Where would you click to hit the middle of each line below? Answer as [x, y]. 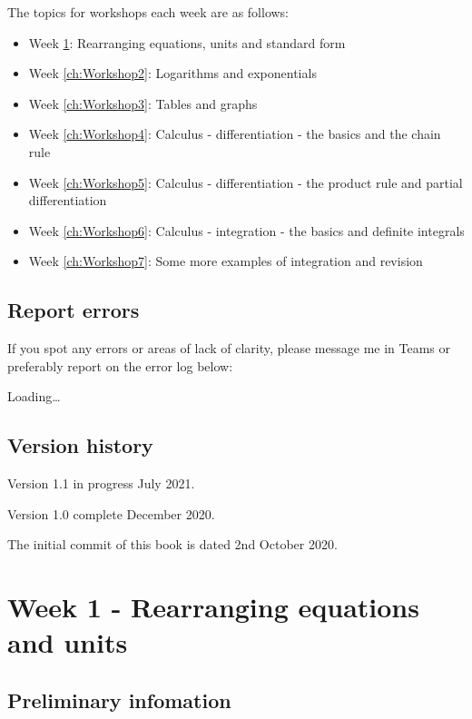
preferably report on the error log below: [120, 365]
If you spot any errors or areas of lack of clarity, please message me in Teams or [229, 348]
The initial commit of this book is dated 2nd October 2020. [172, 544]
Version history [80, 445]
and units [68, 642]
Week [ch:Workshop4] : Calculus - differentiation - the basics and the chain [235, 134]
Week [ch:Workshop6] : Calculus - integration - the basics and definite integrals [246, 230]
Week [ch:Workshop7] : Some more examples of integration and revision [226, 261]
